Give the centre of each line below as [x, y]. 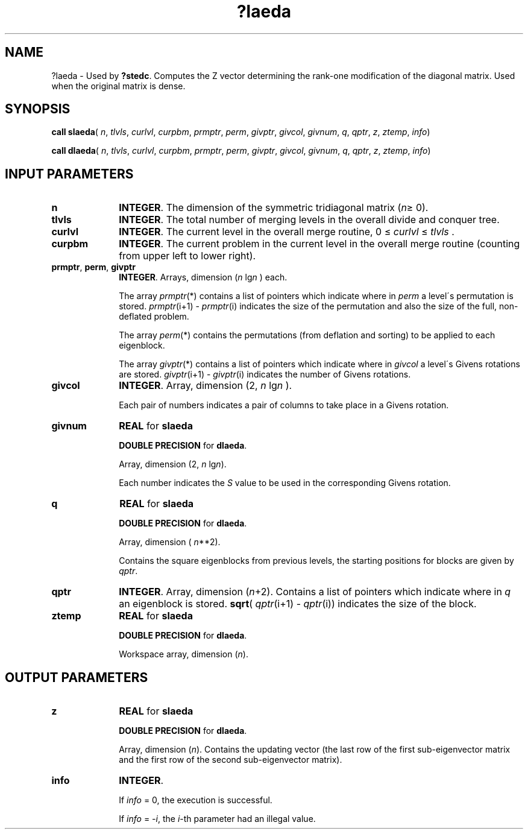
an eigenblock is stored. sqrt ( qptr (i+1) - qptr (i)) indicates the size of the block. [298, 604]
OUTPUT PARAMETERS [77, 677]
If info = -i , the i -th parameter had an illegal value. [217, 819]
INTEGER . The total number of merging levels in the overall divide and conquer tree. [309, 220]
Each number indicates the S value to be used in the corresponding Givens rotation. [285, 483]
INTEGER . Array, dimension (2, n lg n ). [206, 386]
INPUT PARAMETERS [69, 174]
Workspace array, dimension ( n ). [184, 654]
